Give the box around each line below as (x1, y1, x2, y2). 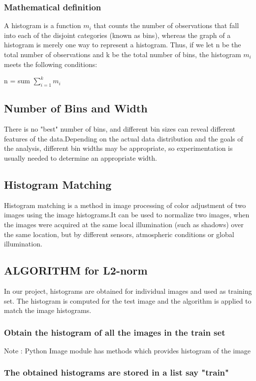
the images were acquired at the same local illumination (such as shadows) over (4, 219, 244, 229)
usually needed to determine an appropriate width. (4, 152, 157, 163)
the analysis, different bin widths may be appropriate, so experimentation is (4, 143, 233, 153)
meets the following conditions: (4, 59, 97, 69)
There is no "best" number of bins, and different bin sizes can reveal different (4, 124, 236, 134)
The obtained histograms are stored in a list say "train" (4, 366, 229, 379)
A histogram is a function (4, 20, 81, 31)
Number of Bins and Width (4, 101, 148, 116)
